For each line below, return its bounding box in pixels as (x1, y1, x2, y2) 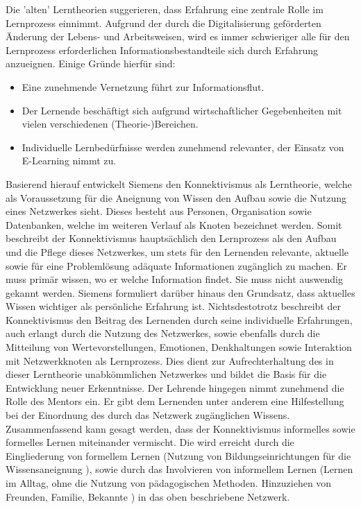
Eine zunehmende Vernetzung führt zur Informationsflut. (22, 79, 265, 94)
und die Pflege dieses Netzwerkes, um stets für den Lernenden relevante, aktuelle (6, 244, 349, 259)
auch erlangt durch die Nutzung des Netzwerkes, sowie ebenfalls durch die (6, 326, 320, 340)
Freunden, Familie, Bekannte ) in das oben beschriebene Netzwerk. (6, 489, 290, 503)
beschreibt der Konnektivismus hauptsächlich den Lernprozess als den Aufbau (6, 231, 337, 245)
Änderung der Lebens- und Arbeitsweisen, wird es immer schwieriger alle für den (6, 29, 350, 44)
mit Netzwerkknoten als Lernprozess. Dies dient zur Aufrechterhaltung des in (6, 353, 334, 368)
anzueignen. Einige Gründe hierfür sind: (6, 56, 176, 71)
